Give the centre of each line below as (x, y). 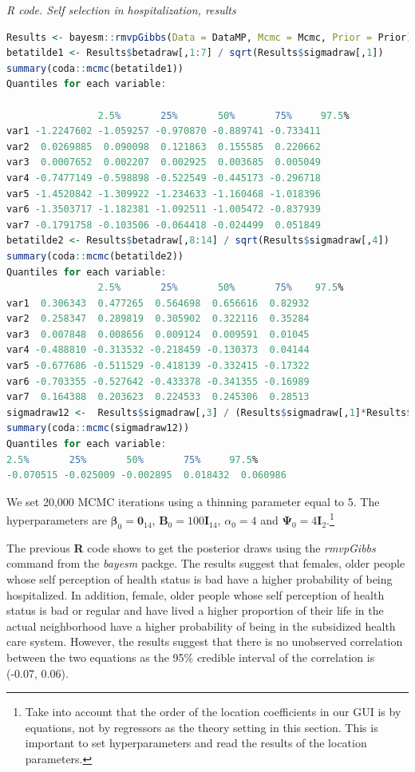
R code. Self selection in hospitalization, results (121, 10)
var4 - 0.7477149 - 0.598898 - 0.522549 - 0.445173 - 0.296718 (164, 178)
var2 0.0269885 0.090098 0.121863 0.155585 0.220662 (164, 146)
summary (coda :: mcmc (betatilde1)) (95, 68)
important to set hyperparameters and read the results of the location (196, 743)
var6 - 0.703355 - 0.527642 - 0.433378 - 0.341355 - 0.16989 (158, 381)
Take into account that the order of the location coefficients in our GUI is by (213, 712)
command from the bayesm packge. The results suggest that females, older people (206, 563)
